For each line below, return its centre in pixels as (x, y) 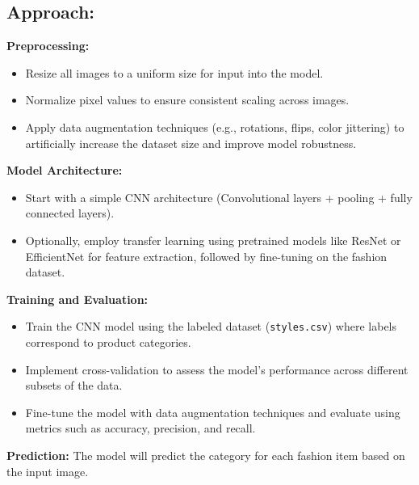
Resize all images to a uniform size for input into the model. (174, 72)
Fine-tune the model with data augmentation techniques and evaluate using (213, 412)
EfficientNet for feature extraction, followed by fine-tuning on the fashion (206, 256)
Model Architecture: (65, 170)
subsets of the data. (74, 385)
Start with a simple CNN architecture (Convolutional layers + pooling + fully (219, 197)
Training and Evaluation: (78, 299)
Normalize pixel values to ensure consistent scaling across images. (187, 100)
